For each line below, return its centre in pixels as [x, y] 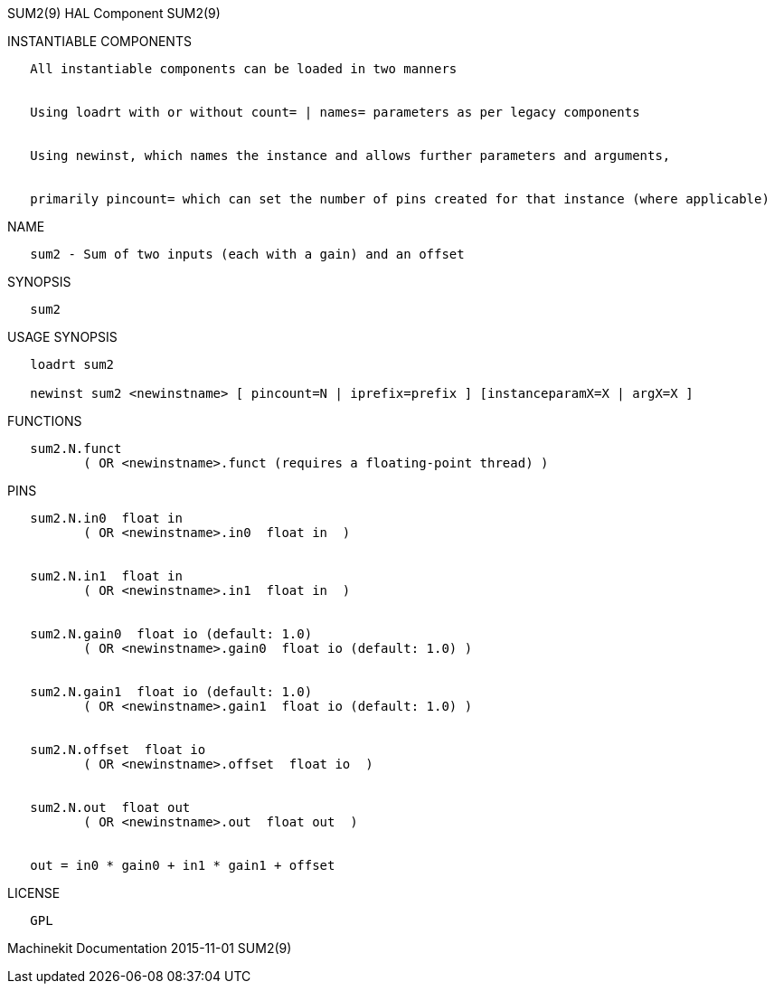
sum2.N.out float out [110, 807]
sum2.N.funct [76, 448]
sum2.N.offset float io [118, 750]
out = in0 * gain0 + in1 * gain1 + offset [183, 865]
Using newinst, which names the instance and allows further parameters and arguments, [350, 156]
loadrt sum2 [72, 364]
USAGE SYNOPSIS [62, 337]
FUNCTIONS [45, 421]
